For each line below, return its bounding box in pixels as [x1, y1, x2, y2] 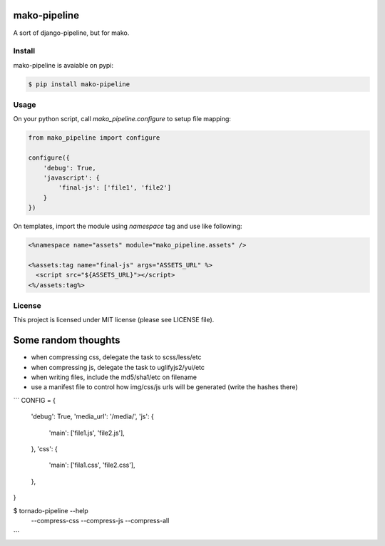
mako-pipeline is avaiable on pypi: [13, 61, 114, 69]
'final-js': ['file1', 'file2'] [58, 184, 171, 192]
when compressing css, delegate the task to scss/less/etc [31, 353, 202, 361]
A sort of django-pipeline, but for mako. [13, 29, 130, 37]
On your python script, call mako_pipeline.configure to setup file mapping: [13, 115, 232, 123]
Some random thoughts [13, 334, 120, 346]
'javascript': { [43, 173, 100, 182]
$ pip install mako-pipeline [28, 80, 130, 88]
